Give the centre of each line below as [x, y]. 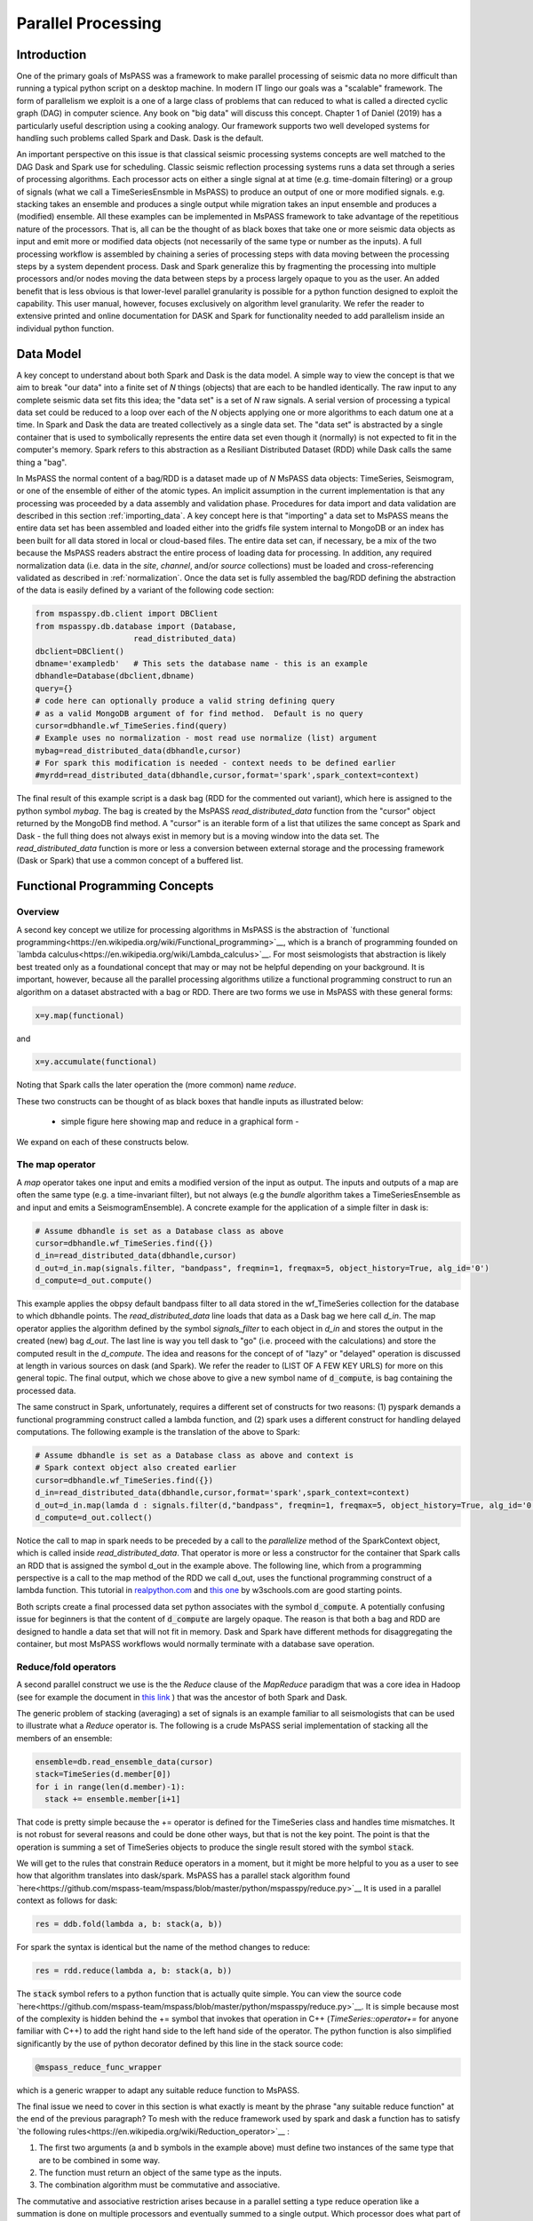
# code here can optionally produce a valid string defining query [185, 701]
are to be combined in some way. [99, 2160]
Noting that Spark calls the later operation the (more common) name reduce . [156, 1085]
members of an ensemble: [64, 1738]
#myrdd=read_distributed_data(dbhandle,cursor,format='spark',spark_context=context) [227, 776]
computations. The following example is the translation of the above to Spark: [158, 1432]
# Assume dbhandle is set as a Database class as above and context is [195, 1455]
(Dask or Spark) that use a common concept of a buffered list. [130, 861]
